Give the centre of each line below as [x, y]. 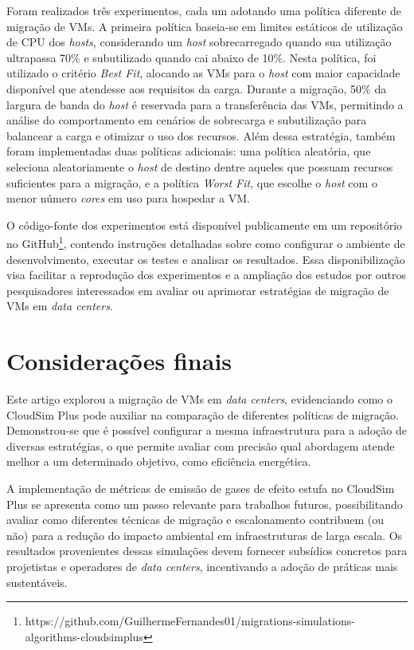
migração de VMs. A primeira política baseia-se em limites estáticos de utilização [205, 26]
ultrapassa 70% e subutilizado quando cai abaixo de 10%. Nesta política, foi [191, 57]
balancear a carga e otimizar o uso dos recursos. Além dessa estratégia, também [201, 135]
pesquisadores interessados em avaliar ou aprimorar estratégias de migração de [198, 290]
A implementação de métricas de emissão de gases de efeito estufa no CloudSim [201, 488]
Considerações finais [119, 361]
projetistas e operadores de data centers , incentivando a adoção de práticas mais [202, 566]
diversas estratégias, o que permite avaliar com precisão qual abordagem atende [201, 445]
